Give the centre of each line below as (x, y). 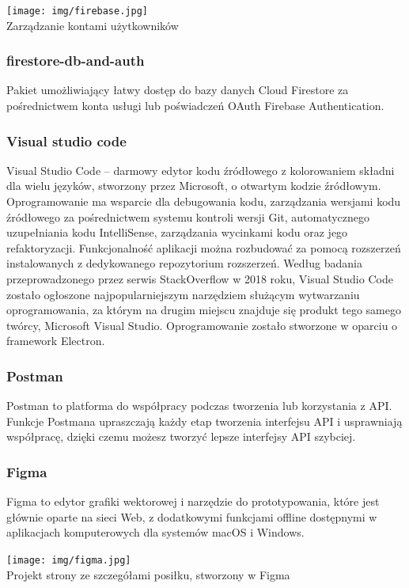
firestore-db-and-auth (76, 61)
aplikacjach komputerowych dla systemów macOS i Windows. (155, 532)
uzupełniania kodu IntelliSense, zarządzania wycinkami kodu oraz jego (177, 232)
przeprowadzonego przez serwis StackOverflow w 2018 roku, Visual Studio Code (200, 279)
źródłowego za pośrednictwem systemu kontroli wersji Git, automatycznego (188, 216)
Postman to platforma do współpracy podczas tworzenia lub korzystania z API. (199, 406)
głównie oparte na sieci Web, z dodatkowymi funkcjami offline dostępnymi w (192, 516)
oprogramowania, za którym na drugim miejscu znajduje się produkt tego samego (204, 310)
